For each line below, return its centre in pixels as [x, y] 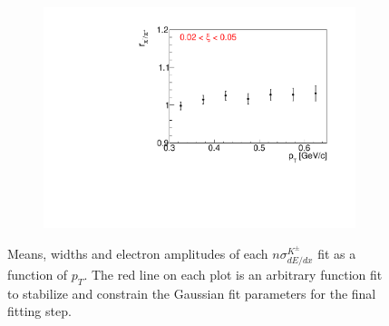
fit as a [337, 253]
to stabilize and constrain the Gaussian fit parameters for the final [192, 293]
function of [38, 274]
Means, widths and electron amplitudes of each [138, 253]
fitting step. [39, 311]
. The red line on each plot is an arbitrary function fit [233, 274]
